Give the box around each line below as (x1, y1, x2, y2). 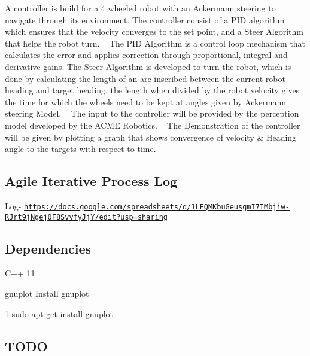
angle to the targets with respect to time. (5, 142, 156, 155)
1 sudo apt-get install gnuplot (5, 307, 114, 320)
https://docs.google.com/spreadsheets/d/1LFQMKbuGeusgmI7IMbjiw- (24, 202, 290, 211)
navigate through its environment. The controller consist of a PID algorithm (5, 13, 285, 26)
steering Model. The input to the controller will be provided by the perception (5, 107, 299, 120)
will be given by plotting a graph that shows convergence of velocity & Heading (5, 130, 297, 143)
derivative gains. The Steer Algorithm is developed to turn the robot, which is (5, 60, 291, 72)
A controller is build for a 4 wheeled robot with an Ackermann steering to (5, 2, 276, 14)
